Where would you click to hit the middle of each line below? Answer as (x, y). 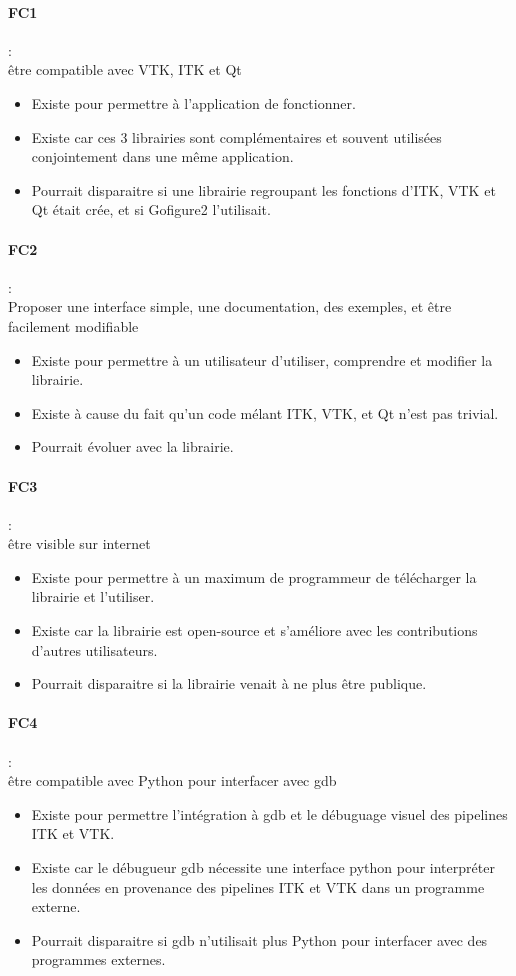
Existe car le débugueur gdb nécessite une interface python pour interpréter (263, 867)
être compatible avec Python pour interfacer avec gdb (172, 780)
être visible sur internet (79, 543)
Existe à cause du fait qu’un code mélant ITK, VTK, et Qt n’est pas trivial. (265, 412)
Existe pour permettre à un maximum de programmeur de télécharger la (254, 576)
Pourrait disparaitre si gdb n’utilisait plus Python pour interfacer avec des (259, 939)
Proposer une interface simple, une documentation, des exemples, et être (230, 306)
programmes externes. (98, 959)
